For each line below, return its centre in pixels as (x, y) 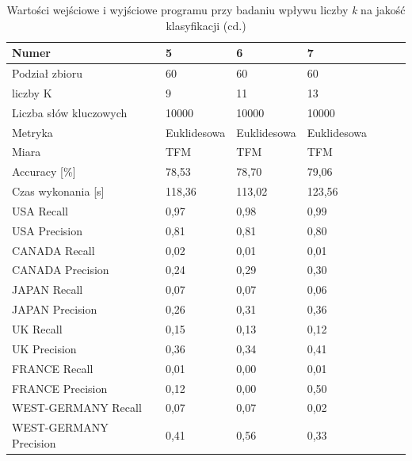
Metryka (32, 132)
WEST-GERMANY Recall (77, 408)
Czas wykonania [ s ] (58, 191)
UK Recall (37, 329)
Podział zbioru (47, 73)
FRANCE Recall (53, 368)
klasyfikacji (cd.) (206, 25)
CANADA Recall (53, 250)
